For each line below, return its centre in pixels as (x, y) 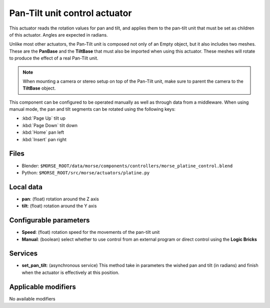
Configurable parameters (49, 220)
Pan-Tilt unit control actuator (70, 13)
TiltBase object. (39, 88)
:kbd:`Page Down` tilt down (49, 125)
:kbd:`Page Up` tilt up (44, 118)
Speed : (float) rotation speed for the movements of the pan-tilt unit (91, 232)
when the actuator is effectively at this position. (70, 272)
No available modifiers (32, 298)
